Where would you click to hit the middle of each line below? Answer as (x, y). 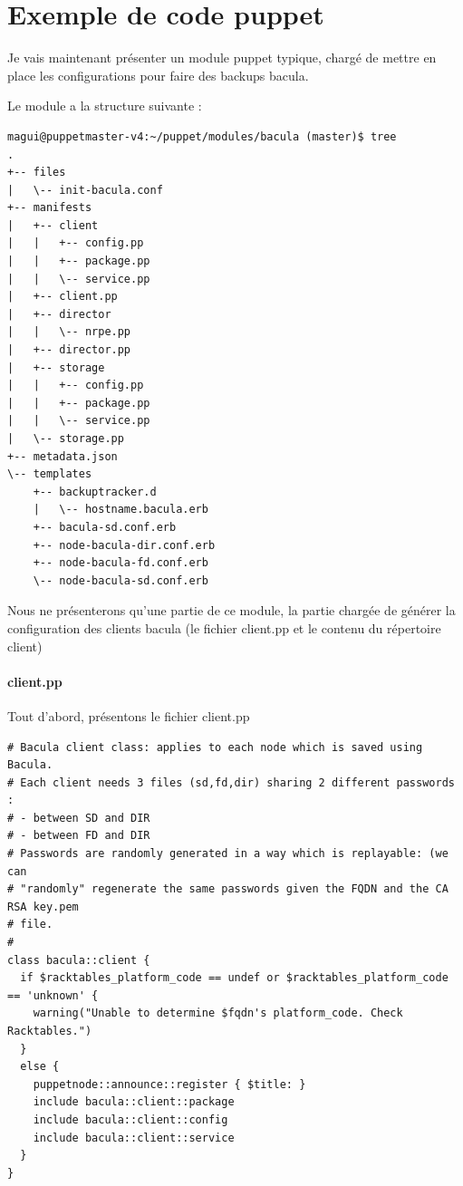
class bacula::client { (79, 960)
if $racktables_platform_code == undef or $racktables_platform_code (234, 978)
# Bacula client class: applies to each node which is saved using (215, 747)
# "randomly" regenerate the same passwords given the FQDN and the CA (228, 889)
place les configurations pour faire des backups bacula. (158, 75)
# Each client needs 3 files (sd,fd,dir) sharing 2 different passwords (231, 782)
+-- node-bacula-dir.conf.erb (124, 545)
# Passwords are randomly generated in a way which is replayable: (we (228, 854)
